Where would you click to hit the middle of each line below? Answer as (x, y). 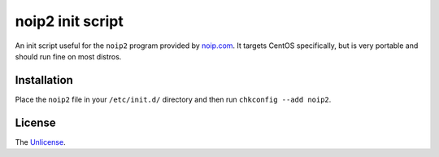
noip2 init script (69, 21)
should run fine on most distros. (68, 56)
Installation (44, 80)
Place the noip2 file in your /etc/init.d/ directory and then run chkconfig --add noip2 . (173, 99)
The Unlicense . (40, 142)
